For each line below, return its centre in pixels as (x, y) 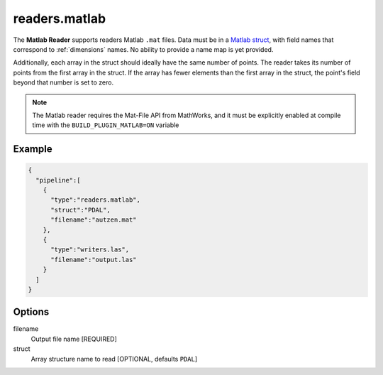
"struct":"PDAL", (81, 210)
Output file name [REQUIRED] (74, 339)
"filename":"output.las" (94, 260)
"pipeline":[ (58, 180)
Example (33, 149)
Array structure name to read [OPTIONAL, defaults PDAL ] (114, 359)
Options (31, 312)
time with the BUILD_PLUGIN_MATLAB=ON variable (106, 125)
